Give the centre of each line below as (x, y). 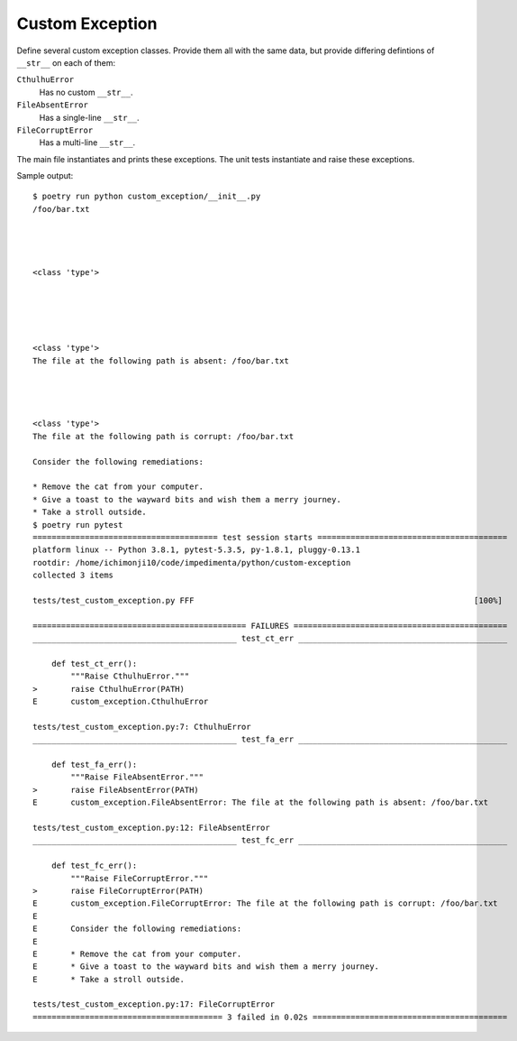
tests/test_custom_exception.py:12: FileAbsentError (151, 827)
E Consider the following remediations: (137, 929)
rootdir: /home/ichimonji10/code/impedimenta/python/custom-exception (192, 562)
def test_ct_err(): (94, 663)
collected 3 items (73, 576)
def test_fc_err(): (94, 866)
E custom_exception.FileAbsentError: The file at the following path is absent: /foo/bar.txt (261, 802)
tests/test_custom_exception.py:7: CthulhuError (142, 727)
